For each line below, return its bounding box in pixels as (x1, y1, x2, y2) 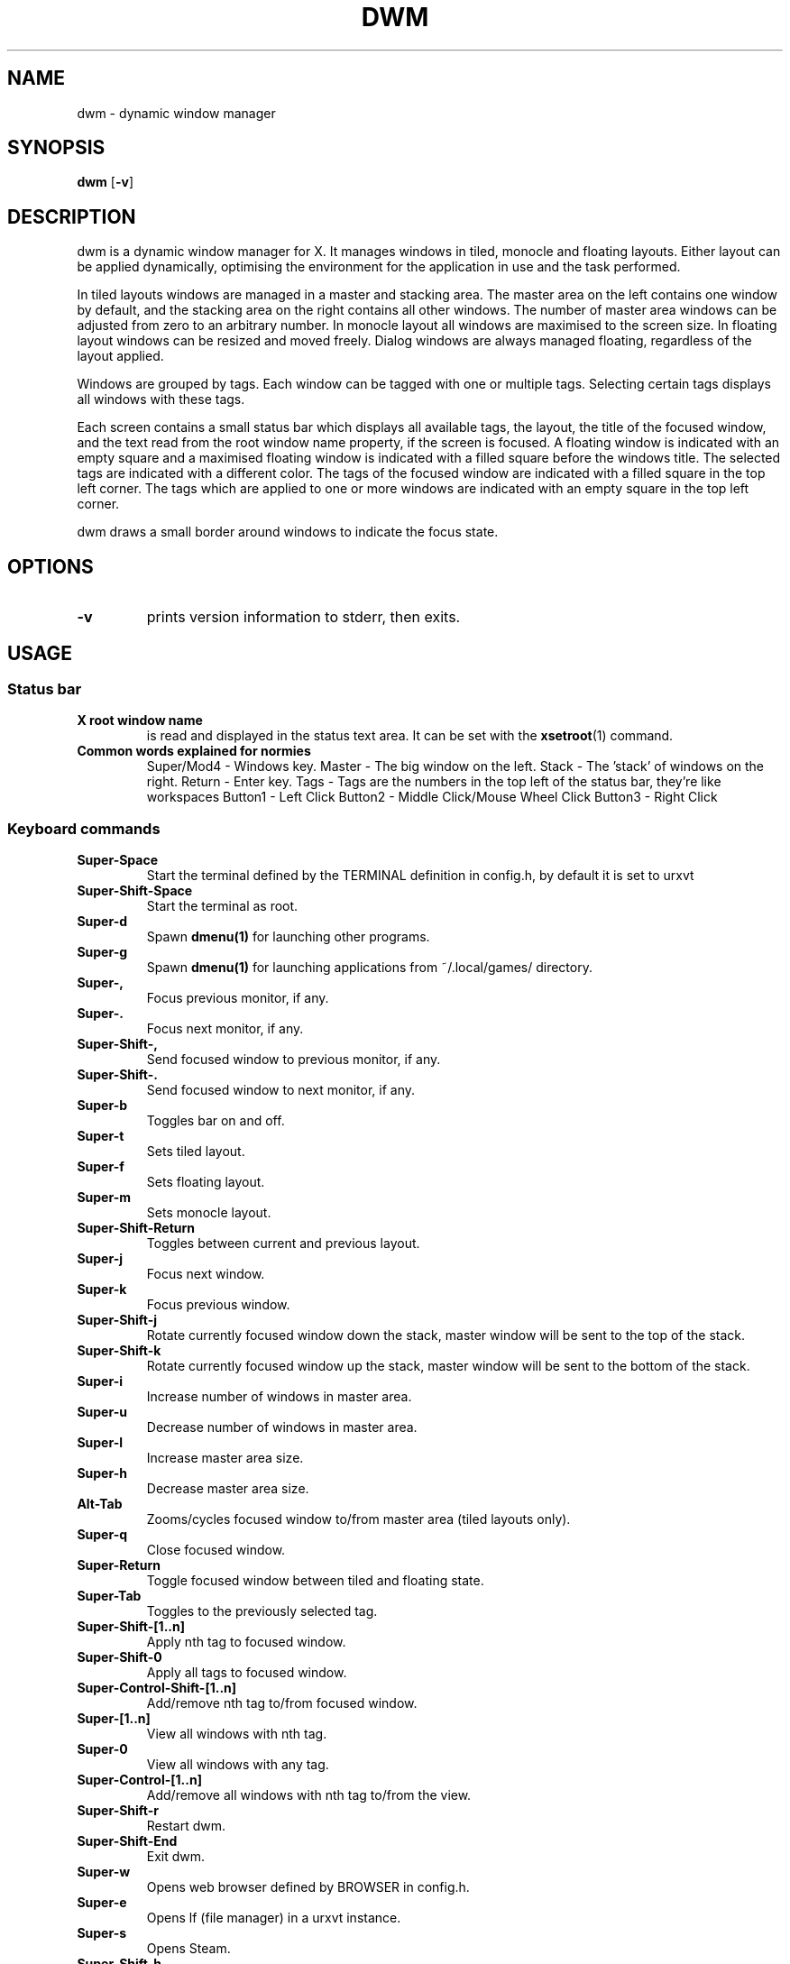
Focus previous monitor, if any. (146, 990, 329, 1006)
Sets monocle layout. (146, 1205, 271, 1221)
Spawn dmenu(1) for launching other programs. (146, 929, 430, 945)
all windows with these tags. (77, 391, 245, 408)
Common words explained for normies (77, 743, 311, 759)
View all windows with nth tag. (146, 1726, 327, 1742)
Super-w (77, 1864, 131, 1880)
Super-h (77, 1465, 127, 1482)
